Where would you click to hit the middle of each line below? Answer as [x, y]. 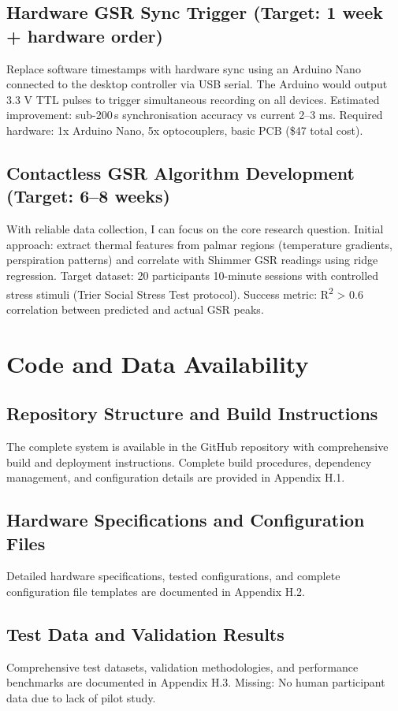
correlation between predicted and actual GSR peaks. [135, 309]
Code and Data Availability [158, 363]
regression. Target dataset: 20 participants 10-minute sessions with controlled [193, 275]
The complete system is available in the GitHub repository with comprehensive [197, 446]
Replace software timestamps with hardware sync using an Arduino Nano [184, 68]
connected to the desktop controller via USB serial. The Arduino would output [197, 84]
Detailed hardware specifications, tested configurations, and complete [173, 576]
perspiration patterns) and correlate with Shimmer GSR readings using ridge [192, 260]
